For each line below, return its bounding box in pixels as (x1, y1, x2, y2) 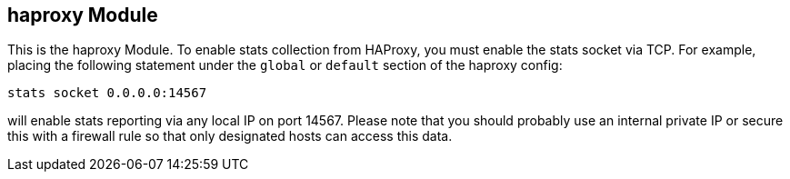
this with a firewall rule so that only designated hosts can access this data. (7, 128, 453, 144)
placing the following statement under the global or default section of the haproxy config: (7, 57, 563, 74)
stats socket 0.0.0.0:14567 (7, 85, 207, 101)
